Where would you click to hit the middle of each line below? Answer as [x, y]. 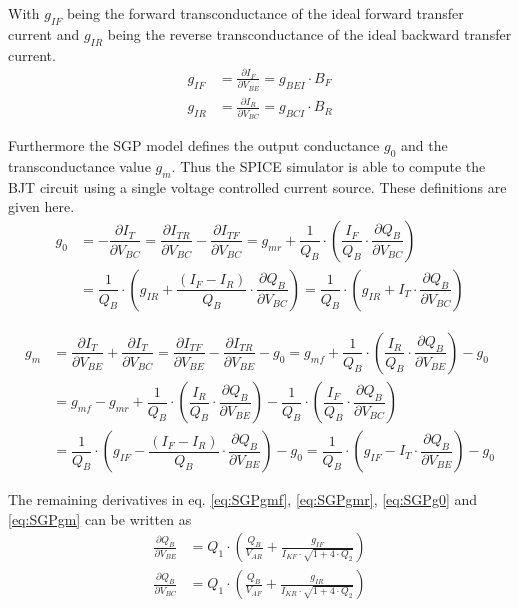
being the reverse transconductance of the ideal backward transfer [309, 33]
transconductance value [79, 165]
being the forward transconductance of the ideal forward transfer [265, 13]
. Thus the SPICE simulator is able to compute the [328, 165]
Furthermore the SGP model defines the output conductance [194, 145]
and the [424, 145]
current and [44, 33]
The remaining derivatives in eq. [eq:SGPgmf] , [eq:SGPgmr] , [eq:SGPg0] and [243, 499]
